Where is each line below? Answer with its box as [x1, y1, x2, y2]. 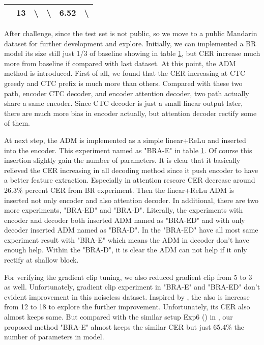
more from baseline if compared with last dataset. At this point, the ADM [4, 57, 236, 68]
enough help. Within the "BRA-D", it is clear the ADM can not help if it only [4, 244, 247, 255]
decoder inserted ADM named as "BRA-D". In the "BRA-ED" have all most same [4, 224, 258, 235]
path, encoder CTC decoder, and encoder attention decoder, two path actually [4, 88, 249, 98]
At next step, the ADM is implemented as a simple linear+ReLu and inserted [4, 134, 246, 145]
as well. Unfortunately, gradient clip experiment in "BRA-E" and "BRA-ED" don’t [4, 281, 260, 292]
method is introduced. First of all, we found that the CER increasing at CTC [4, 68, 246, 78]
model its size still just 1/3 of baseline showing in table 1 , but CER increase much [4, 48, 260, 59]
